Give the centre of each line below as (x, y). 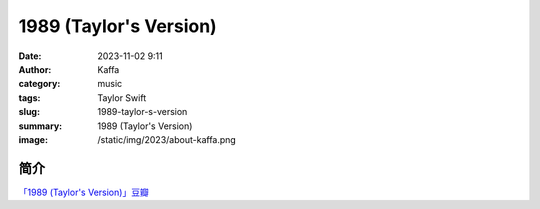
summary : (40, 126)
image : (33, 139)
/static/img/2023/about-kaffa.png (167, 139)
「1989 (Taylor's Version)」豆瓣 (83, 192)
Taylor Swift (122, 97)
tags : (29, 97)
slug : (29, 112)
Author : (35, 69)
